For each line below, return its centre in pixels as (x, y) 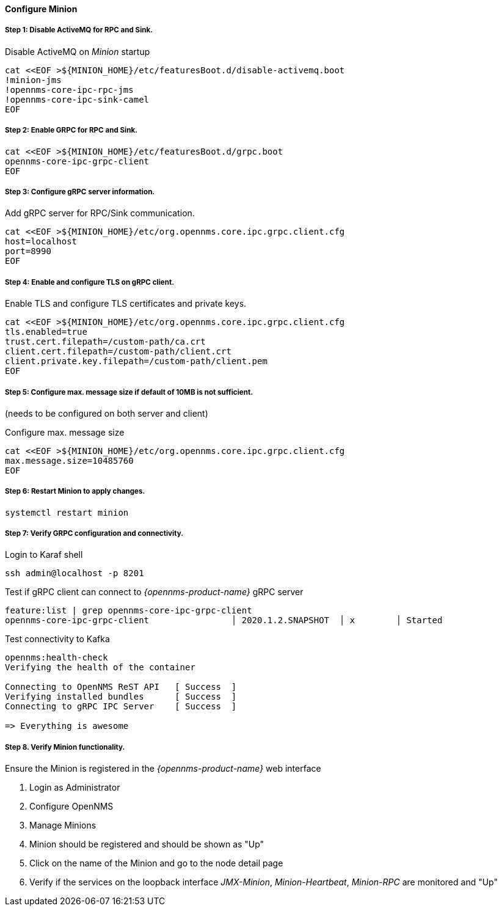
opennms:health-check (56, 658)
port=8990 (28, 251)
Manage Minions (63, 825)
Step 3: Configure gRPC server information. (80, 192)
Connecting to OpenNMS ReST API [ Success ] (121, 687)
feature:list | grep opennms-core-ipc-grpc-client (129, 611)
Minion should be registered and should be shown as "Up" (147, 844)
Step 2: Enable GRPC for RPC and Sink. (71, 130)
